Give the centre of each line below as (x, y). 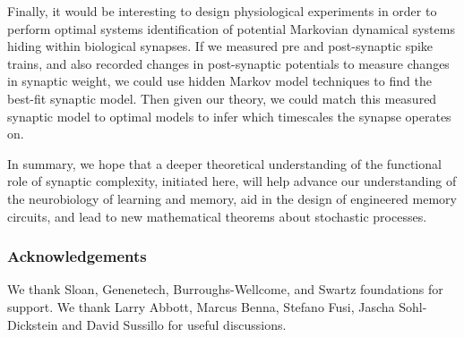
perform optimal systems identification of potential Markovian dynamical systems (231, 28)
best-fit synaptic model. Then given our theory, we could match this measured (222, 98)
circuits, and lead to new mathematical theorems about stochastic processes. (217, 216)
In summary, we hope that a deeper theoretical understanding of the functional (224, 163)
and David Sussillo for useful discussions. (174, 324)
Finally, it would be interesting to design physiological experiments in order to (222, 11)
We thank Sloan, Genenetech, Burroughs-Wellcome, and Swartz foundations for (225, 289)
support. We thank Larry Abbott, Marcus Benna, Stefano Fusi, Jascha (201, 306)
